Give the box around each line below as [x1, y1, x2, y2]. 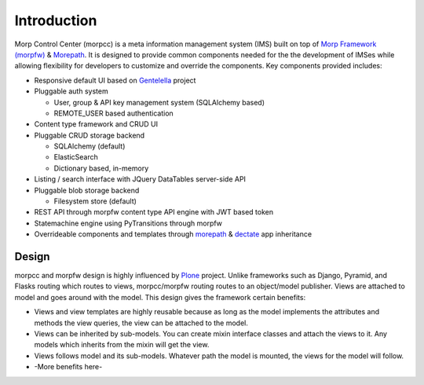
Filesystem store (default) [53, 196, 137, 206]
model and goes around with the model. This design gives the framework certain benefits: [14, 292, 306, 302]
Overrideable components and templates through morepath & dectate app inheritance [34, 229, 313, 239]
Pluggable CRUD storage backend [34, 130, 145, 140]
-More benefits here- [34, 362, 103, 372]
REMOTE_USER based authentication [53, 108, 174, 118]
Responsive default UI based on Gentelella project [34, 75, 196, 85]
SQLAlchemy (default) [53, 141, 126, 151]
